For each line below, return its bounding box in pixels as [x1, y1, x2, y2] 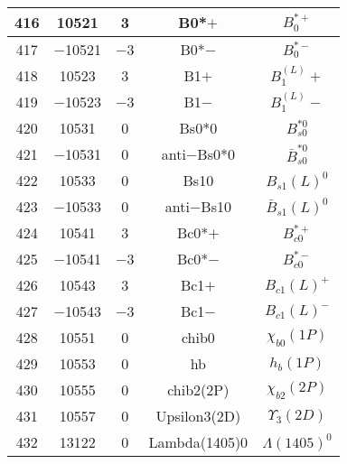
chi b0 [181, 327, 215, 348]
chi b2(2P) [167, 379, 230, 401]
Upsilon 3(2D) [155, 405, 241, 427]
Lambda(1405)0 [148, 432, 249, 453]
